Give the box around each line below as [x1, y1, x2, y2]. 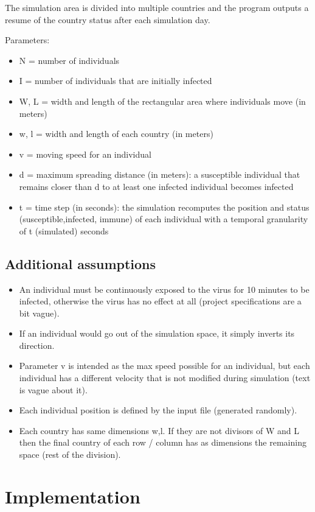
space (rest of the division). [19, 448, 121, 461]
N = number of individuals [19, 54, 120, 66]
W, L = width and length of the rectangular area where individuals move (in [19, 94, 306, 107]
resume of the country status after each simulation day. [5, 13, 210, 26]
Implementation [5, 483, 140, 508]
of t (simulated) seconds [19, 224, 109, 237]
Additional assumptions [5, 254, 156, 273]
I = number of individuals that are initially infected [19, 74, 212, 87]
